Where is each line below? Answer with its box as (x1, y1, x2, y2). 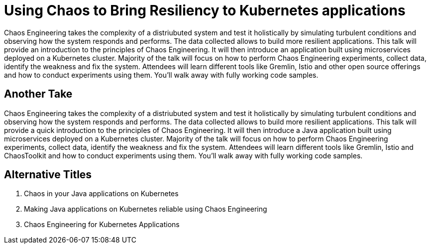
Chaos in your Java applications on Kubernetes (24, 189, 179, 198)
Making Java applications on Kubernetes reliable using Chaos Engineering (24, 205, 267, 214)
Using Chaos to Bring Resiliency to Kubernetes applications (4, 2, 406, 19)
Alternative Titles (4, 168, 92, 181)
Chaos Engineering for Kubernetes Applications (24, 220, 180, 229)
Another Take (4, 88, 73, 101)
